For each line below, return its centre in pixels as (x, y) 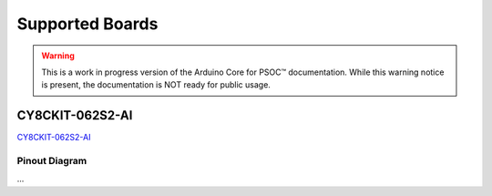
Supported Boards (87, 24)
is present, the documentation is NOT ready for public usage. (156, 85)
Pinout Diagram (52, 161)
